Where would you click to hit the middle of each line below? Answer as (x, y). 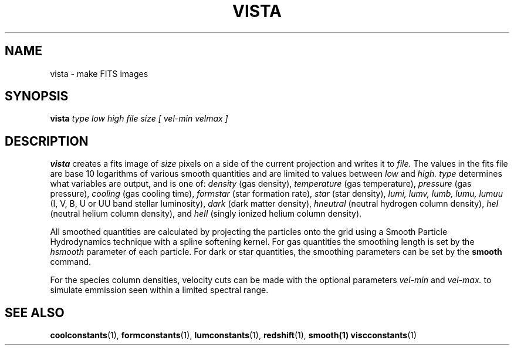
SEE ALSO (35, 312)
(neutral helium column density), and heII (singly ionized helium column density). (206, 214)
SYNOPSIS (37, 96)
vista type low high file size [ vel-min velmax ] (139, 119)
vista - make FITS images (99, 73)
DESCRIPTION (47, 141)
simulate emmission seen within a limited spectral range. (159, 290)
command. (71, 262)
